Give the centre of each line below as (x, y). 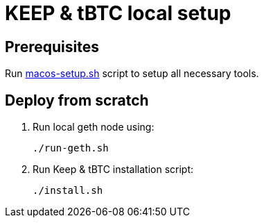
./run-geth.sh (71, 148)
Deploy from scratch (77, 100)
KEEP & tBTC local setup (118, 13)
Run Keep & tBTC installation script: (113, 170)
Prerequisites (52, 47)
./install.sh (68, 191)
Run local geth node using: (94, 127)
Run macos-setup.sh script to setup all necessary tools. (132, 74)
